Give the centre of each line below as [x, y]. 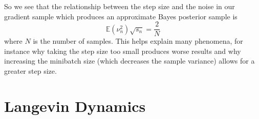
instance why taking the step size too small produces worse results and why [123, 51]
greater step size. [30, 71]
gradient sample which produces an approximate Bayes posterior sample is [121, 16]
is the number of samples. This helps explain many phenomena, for [138, 41]
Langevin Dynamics [75, 106]
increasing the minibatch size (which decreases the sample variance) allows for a [129, 61]
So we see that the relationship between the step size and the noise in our [120, 6]
